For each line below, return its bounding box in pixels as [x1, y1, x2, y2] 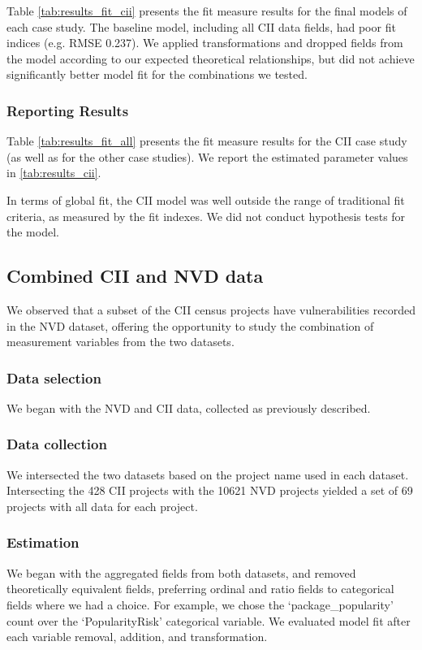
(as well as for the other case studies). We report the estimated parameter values [6, 148, 408, 165]
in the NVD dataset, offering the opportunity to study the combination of [6, 317, 374, 334]
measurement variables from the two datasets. [6, 333, 235, 350]
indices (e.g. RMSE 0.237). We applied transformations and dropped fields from [6, 34, 403, 51]
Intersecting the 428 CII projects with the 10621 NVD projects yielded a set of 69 [6, 482, 413, 499]
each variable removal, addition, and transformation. [6, 628, 268, 645]
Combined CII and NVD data [6, 263, 264, 288]
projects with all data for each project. [6, 497, 198, 514]
